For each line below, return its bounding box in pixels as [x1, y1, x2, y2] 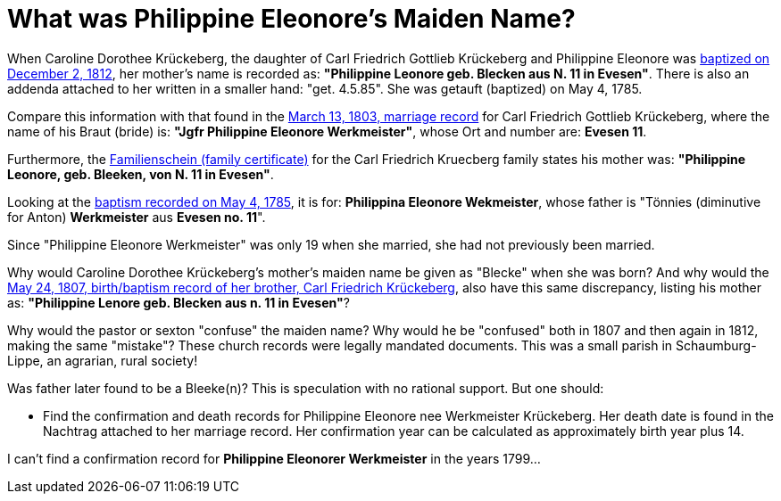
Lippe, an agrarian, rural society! [7, 352, 198, 368]
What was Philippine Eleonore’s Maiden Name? [7, 4, 576, 34]
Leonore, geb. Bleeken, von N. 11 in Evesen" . [7, 166, 274, 182]
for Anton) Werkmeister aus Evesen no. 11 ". [7, 209, 266, 225]
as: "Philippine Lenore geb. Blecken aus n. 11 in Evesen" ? [7, 294, 350, 310]
